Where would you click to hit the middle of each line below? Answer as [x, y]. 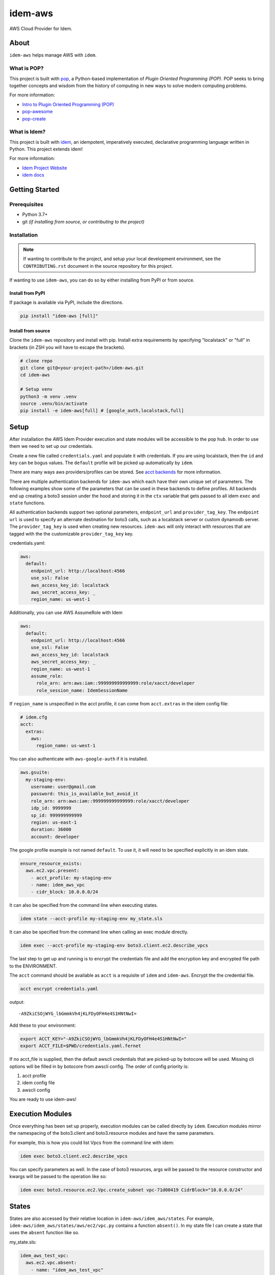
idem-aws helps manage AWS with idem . [53, 55]
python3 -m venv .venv [48, 396]
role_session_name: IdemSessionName [82, 690]
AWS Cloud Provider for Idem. [41, 29]
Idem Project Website [45, 168]
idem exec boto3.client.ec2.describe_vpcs [74, 1156]
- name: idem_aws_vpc [58, 885]
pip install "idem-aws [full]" [59, 316]
